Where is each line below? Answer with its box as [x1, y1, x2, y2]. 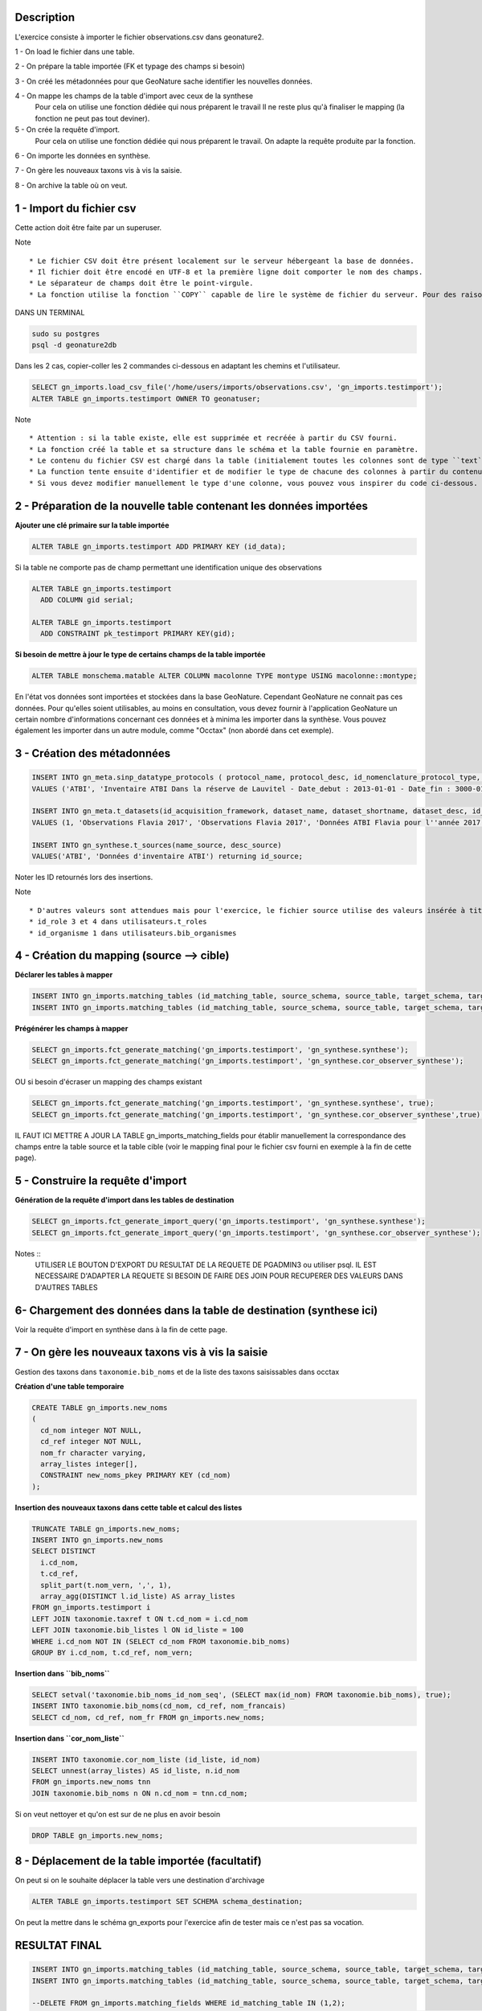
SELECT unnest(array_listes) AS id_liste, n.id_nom [31, 1766, 240, 1775]
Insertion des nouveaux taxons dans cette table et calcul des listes [14, 1503, 243, 1512]
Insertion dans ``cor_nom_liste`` [14, 1733, 125, 1743]
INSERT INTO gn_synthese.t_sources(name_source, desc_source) [31, 841, 282, 849]
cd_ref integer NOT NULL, [40, 1437, 142, 1446]
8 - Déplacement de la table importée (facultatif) [14, 1854, 263, 1868]
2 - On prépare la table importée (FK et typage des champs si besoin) [14, 61, 245, 72]
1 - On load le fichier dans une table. [14, 47, 135, 56]
